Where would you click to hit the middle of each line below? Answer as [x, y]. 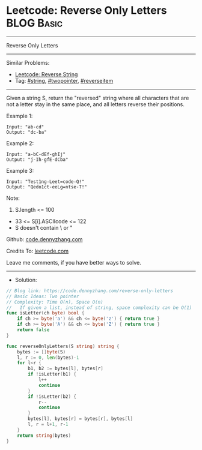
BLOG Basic [35, 23]
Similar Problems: [28, 62]
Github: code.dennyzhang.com [44, 239]
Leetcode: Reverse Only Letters [87, 10]
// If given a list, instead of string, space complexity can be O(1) [99, 307]
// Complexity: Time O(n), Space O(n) [55, 302]
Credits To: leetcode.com [38, 251]
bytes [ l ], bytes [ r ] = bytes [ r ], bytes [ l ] [81, 419]
